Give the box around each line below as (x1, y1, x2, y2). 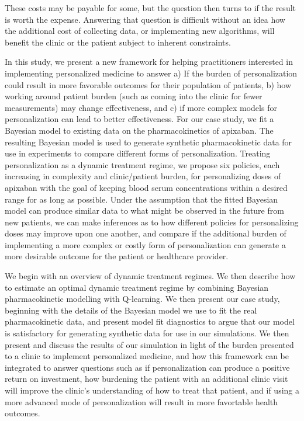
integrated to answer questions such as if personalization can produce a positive (5, 361, 290, 373)
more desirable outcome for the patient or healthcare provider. (5, 250, 229, 262)
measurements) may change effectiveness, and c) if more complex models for (5, 101, 277, 113)
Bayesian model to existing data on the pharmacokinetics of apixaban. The (5, 124, 274, 136)
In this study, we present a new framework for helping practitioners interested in (5, 55, 293, 68)
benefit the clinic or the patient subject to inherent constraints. (5, 36, 231, 48)
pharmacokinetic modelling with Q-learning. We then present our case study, (5, 293, 280, 305)
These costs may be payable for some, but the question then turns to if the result (5, 2, 296, 13)
